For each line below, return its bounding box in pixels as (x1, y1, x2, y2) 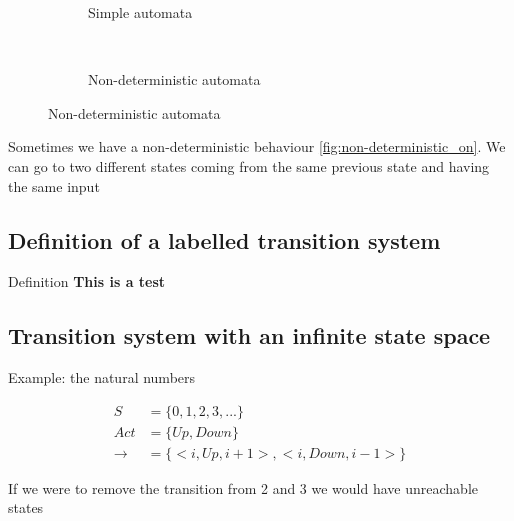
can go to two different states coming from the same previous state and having (8, 155, 490, 176)
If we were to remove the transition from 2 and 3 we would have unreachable (8, 477, 478, 498)
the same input (8, 175, 100, 196)
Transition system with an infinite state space (8, 320, 491, 351)
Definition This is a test (8, 271, 166, 292)
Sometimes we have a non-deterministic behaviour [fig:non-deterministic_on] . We (8, 136, 506, 157)
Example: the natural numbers (8, 367, 196, 388)
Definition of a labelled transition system (8, 224, 441, 255)
